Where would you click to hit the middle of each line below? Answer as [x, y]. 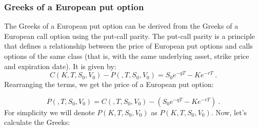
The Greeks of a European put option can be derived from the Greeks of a [121, 26]
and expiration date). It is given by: [60, 66]
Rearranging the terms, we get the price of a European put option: [109, 84]
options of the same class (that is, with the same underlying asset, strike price [127, 56]
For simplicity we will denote [49, 112]
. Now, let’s [229, 112]
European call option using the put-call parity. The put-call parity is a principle [130, 36]
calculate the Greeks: [37, 122]
